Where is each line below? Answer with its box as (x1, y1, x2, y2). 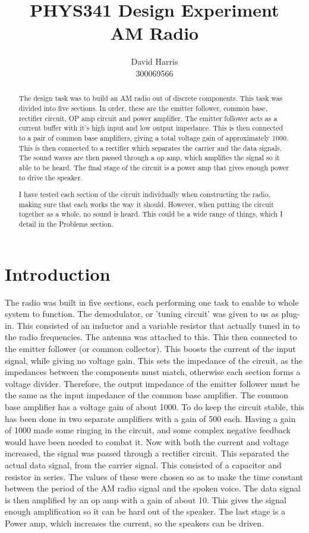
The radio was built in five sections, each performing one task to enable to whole (5, 296, 299, 308)
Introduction (5, 261, 111, 285)
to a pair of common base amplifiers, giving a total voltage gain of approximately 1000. (18, 132, 289, 142)
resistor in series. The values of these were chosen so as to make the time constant (5, 470, 304, 483)
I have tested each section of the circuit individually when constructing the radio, (18, 189, 270, 199)
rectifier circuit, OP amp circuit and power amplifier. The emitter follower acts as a (18, 113, 278, 123)
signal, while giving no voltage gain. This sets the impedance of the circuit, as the (5, 354, 302, 366)
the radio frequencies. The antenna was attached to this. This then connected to (5, 331, 297, 343)
